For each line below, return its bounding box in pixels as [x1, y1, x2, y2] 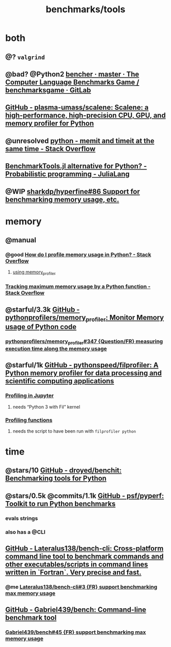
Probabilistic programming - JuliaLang [5, 170, 130, 179]
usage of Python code [5, 322, 77, 331]
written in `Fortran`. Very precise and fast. [5, 568, 141, 577]
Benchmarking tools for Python [5, 474, 107, 483]
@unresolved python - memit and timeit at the [5, 136, 155, 145]
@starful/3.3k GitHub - [5, 305, 80, 314]
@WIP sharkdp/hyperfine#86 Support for [5, 187, 140, 196]
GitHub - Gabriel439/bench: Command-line [5, 606, 147, 614]
